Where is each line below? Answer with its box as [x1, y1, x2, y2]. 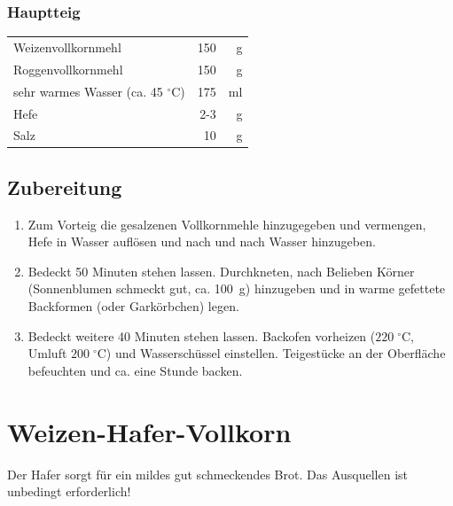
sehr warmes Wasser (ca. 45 [13, 82, 163, 100]
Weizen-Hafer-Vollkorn [7, 413, 292, 449]
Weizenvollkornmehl [13, 37, 121, 56]
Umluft [27, 344, 67, 362]
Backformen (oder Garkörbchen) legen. [27, 297, 239, 315]
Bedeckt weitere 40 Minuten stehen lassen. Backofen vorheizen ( [27, 326, 376, 345]
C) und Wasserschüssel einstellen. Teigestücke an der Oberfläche [97, 344, 446, 362]
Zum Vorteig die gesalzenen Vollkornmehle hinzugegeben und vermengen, [27, 214, 426, 233]
